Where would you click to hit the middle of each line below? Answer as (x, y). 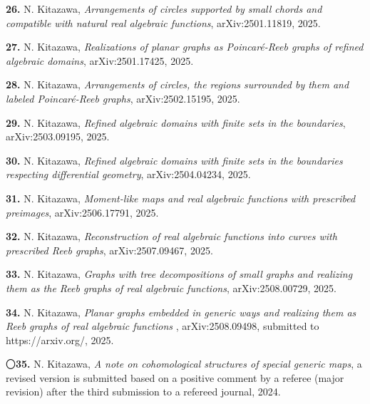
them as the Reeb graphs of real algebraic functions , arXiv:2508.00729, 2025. (171, 288)
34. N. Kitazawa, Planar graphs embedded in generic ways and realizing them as (181, 312)
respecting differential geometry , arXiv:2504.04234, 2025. (128, 174)
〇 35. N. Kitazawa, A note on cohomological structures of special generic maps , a (184, 364)
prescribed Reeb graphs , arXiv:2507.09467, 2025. (109, 250)
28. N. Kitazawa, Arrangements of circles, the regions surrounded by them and (178, 84)
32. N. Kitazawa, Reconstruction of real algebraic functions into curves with (171, 236)
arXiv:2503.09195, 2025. (58, 136)
